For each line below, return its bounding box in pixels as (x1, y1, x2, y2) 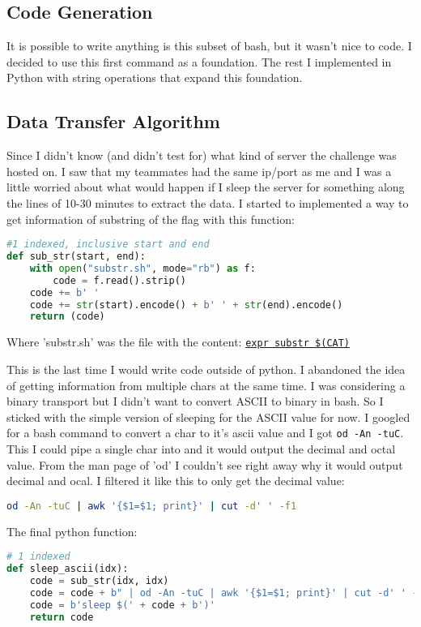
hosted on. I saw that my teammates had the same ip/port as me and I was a (6, 162, 392, 179)
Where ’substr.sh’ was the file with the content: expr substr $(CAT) (6, 333, 351, 350)
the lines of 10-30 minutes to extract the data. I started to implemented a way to (6, 194, 409, 211)
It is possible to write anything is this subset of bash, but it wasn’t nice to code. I (6, 37, 412, 54)
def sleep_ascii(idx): (6, 563, 129, 575)
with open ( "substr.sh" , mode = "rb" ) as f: (29, 262, 256, 274)
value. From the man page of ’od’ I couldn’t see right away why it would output (6, 456, 403, 473)
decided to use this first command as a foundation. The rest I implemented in (6, 53, 392, 70)
